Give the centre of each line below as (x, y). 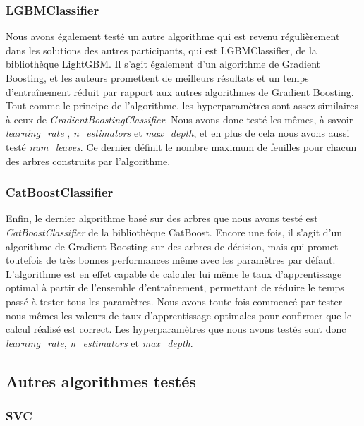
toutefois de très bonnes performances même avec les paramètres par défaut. (171, 260)
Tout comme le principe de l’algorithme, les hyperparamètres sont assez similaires (182, 105)
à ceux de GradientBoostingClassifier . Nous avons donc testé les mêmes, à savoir (180, 119)
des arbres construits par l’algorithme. (88, 160)
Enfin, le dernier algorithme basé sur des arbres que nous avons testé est (162, 218)
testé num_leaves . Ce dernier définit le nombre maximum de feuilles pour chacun (181, 146)
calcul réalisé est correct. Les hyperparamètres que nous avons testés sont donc (176, 329)
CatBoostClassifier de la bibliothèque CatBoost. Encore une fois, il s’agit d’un (174, 232)
